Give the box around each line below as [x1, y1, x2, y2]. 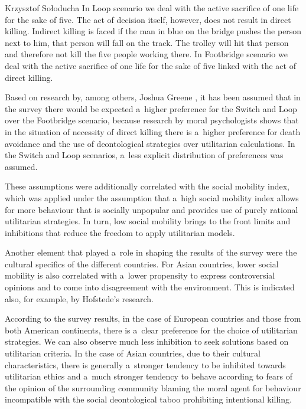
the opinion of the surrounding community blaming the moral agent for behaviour [5, 381, 301, 394]
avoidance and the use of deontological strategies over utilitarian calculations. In [5, 137, 295, 149]
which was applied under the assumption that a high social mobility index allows [5, 191, 299, 204]
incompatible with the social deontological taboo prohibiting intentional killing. [5, 393, 292, 405]
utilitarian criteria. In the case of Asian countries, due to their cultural [5, 347, 261, 359]
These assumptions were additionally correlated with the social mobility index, [5, 180, 289, 192]
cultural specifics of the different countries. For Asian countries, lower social [5, 257, 279, 270]
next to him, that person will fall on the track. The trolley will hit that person [5, 36, 289, 48]
